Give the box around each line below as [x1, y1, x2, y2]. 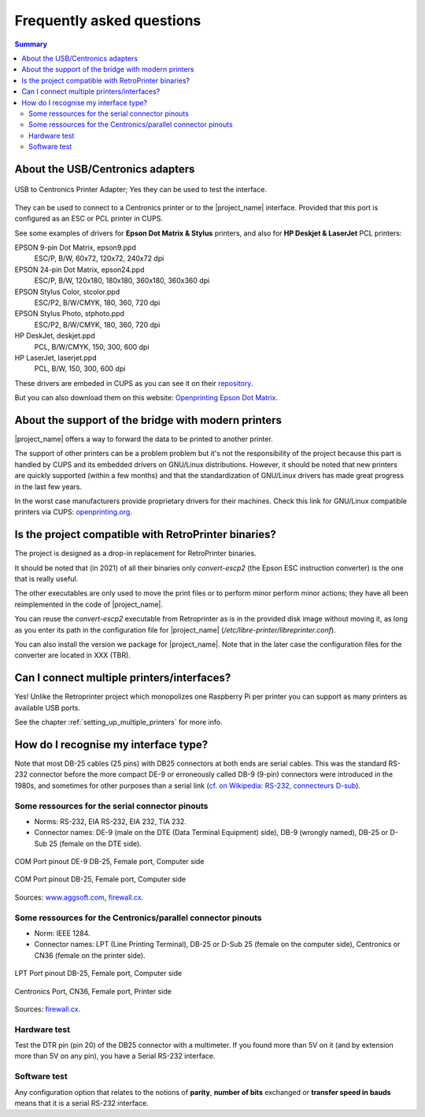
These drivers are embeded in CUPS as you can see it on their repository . [14, 378, 253, 388]
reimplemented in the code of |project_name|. [14, 599, 163, 609]
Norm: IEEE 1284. [34, 929, 91, 937]
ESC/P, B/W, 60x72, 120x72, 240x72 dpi [34, 254, 164, 263]
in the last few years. [14, 481, 83, 492]
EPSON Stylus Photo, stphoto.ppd [14, 309, 125, 318]
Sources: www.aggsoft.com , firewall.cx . [14, 892, 144, 902]
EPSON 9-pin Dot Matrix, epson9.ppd [14, 243, 137, 252]
